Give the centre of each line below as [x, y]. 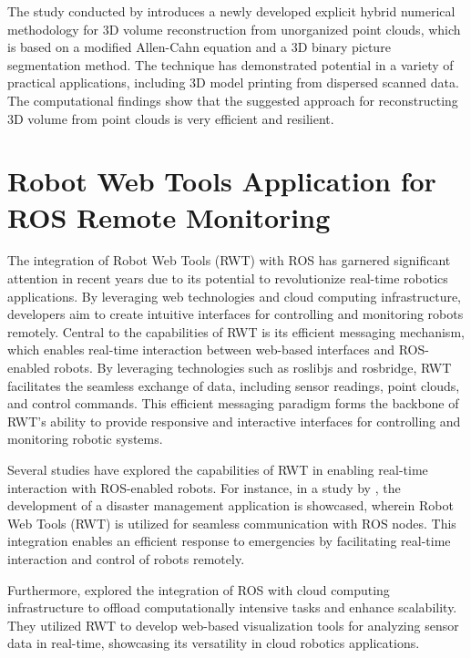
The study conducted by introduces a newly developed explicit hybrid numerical [231, 11]
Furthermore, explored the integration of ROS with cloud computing [199, 589]
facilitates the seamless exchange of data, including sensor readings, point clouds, [234, 385]
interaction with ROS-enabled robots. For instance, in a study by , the [204, 487]
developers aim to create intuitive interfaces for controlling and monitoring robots [235, 314]
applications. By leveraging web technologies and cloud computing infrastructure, [235, 296]
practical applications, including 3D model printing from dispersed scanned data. [233, 82]
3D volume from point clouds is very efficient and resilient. [171, 118]
